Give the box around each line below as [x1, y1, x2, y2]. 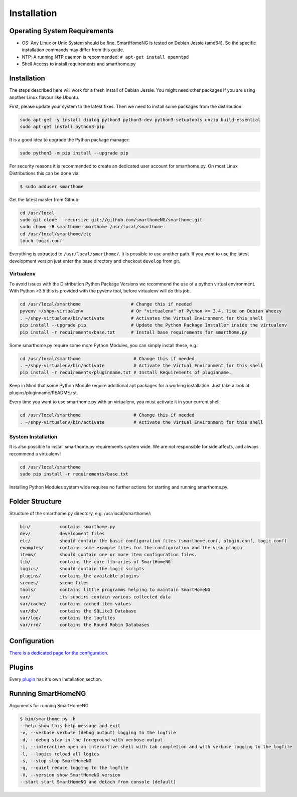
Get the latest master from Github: [9, 196, 80, 203]
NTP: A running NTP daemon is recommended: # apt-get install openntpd [22, 54, 189, 60]
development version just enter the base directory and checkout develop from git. [9, 258, 181, 264]
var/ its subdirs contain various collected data [20, 594, 171, 599]
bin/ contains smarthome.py [20, 524, 115, 529]
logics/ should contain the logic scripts [20, 566, 144, 572]
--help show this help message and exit [20, 723, 120, 729]
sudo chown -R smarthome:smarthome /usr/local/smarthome [20, 224, 163, 230]
